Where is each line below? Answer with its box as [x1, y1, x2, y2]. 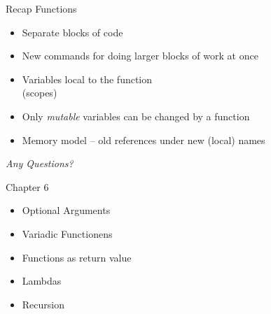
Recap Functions [6, 1, 77, 15]
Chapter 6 [6, 179, 49, 194]
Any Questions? [6, 156, 74, 171]
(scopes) [22, 85, 57, 100]
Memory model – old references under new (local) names [22, 132, 265, 147]
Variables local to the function [22, 71, 153, 86]
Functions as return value [22, 250, 132, 264]
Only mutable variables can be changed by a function [22, 108, 250, 123]
